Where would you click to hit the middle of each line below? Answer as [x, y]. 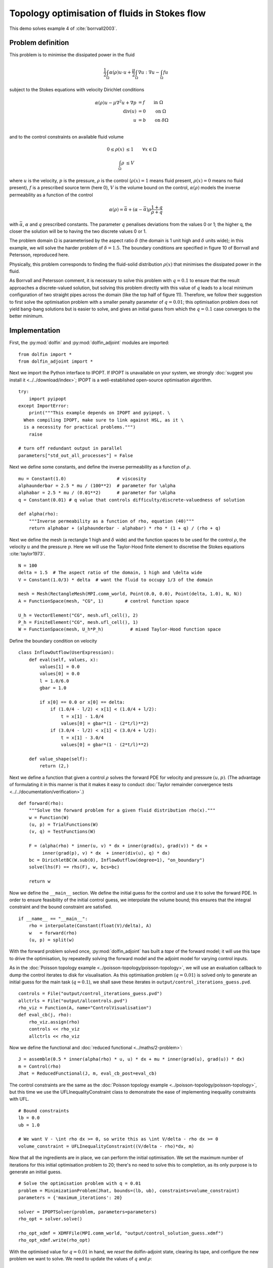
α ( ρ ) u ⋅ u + [120, 72]
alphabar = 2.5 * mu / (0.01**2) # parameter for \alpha [97, 493]
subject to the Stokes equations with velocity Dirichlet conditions [77, 90]
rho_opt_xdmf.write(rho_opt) [54, 1240]
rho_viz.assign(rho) [54, 1022]
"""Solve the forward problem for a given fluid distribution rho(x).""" [122, 811]
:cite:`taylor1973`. [27, 554]
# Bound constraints [44, 1111]
